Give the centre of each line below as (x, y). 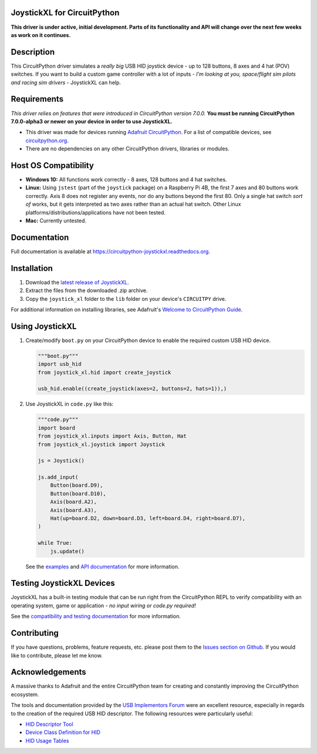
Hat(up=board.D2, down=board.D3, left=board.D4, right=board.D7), (148, 518)
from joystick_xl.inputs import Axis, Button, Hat (112, 436)
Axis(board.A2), (73, 502)
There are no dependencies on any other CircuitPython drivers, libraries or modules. (127, 149)
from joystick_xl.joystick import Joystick (102, 444)
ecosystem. (25, 694)
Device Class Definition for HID (63, 732)
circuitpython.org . (47, 140)
